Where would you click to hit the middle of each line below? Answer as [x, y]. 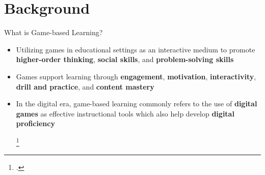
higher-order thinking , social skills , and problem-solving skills [125, 59]
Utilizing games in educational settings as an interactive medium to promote [136, 49]
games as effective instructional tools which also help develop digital [125, 113]
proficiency [35, 123]
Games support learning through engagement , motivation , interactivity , [136, 76]
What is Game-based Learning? [54, 32]
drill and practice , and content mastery [85, 86]
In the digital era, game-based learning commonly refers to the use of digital [137, 104]
